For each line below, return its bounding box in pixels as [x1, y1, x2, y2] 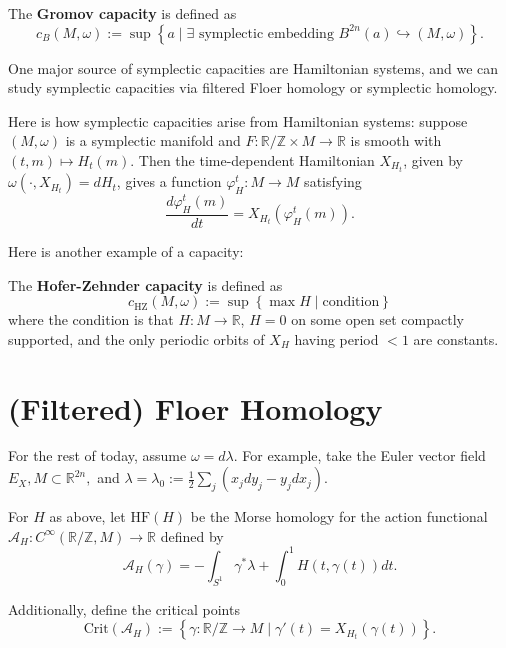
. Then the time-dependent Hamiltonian [130, 149, 375, 170]
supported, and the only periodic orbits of [8, 328, 265, 349]
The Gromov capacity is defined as [8, 3, 237, 23]
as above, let [49, 506, 126, 527]
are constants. [413, 328, 499, 349]
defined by [160, 525, 224, 546]
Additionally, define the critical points [8, 598, 240, 619]
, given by [403, 149, 464, 170]
